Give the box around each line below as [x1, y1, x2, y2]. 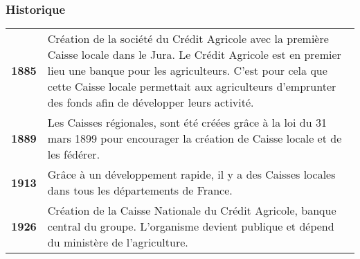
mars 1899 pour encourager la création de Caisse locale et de [47, 130, 342, 147]
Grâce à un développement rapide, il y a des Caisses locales [47, 166, 336, 183]
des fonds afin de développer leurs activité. [47, 94, 254, 111]
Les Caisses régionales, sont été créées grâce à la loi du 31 [47, 114, 327, 131]
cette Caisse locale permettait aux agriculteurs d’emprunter [47, 78, 336, 95]
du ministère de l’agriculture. [47, 234, 188, 251]
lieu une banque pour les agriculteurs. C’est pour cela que [47, 62, 327, 79]
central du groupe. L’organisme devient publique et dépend [47, 218, 334, 235]
